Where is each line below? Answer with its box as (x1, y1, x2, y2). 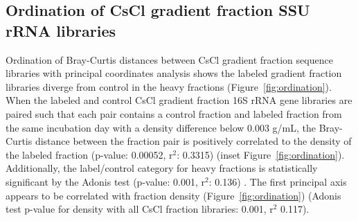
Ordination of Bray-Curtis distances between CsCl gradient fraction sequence (6, 52, 333, 67)
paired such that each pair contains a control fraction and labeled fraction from (6, 106, 342, 121)
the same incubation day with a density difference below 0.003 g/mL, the (6, 120, 316, 134)
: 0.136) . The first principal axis (208, 174, 347, 188)
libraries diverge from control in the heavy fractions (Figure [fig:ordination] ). (6, 79, 332, 94)
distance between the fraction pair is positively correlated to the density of (35, 134, 352, 148)
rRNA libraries (6, 19, 116, 41)
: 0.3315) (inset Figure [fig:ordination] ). (177, 147, 345, 161)
